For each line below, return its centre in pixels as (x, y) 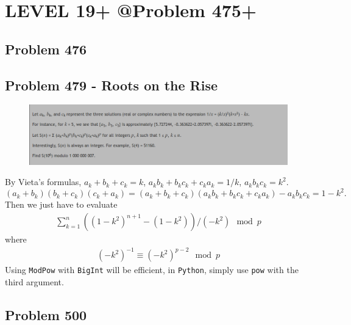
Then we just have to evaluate (61, 204)
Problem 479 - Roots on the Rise (112, 85)
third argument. (34, 281)
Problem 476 (46, 49)
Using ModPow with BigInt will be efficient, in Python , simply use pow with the (152, 270)
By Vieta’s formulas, (43, 182)
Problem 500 (46, 314)
